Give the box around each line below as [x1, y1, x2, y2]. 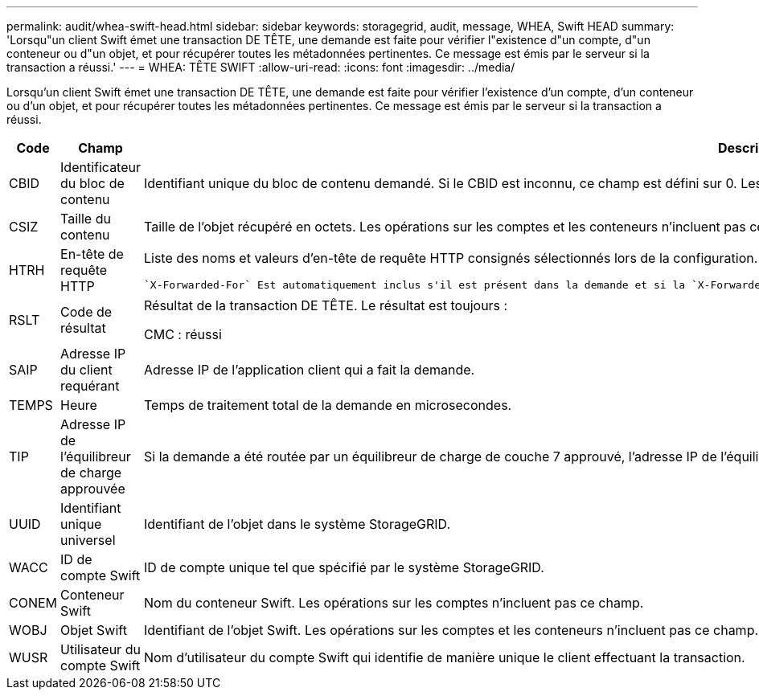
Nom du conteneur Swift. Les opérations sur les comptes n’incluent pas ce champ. [144, 595, 644, 611]
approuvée [60, 481, 125, 497]
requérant [60, 378, 120, 394]
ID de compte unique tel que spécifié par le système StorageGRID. [144, 559, 544, 575]
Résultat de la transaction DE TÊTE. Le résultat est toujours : [144, 297, 508, 313]
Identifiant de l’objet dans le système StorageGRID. [144, 516, 451, 532]
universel [60, 532, 116, 548]
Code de [60, 304, 113, 320]
